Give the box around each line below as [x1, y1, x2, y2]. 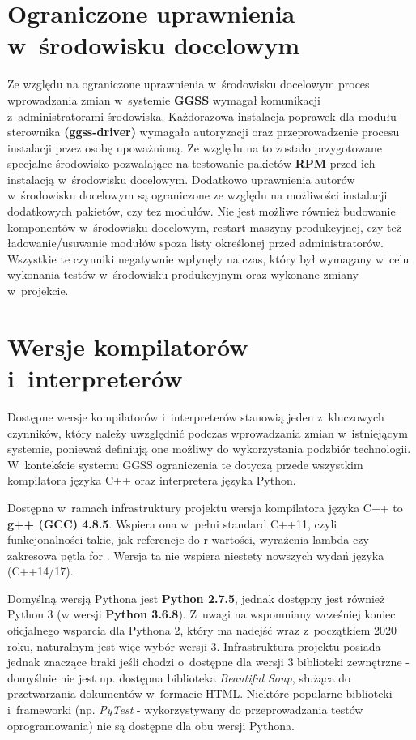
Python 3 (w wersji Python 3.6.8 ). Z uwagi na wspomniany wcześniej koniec [7, 605, 396, 622]
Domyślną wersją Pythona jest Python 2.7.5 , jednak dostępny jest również [7, 589, 385, 606]
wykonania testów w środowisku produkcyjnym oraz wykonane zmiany [7, 266, 359, 283]
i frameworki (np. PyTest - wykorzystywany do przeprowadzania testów [7, 701, 363, 718]
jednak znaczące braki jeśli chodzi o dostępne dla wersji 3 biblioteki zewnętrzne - [7, 653, 410, 670]
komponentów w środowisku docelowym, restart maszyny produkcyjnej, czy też [7, 218, 401, 235]
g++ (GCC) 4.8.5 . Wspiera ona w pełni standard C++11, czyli [7, 515, 337, 532]
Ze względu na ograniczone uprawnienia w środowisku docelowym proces [7, 75, 370, 92]
